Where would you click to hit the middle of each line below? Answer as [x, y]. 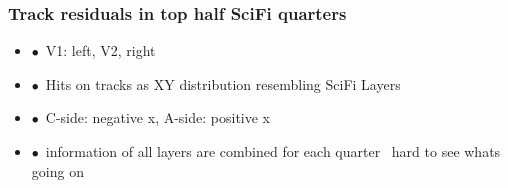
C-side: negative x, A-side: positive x [158, 117]
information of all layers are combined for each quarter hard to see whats [273, 151]
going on [57, 170]
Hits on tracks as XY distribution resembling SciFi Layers [223, 83]
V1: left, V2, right [100, 50]
